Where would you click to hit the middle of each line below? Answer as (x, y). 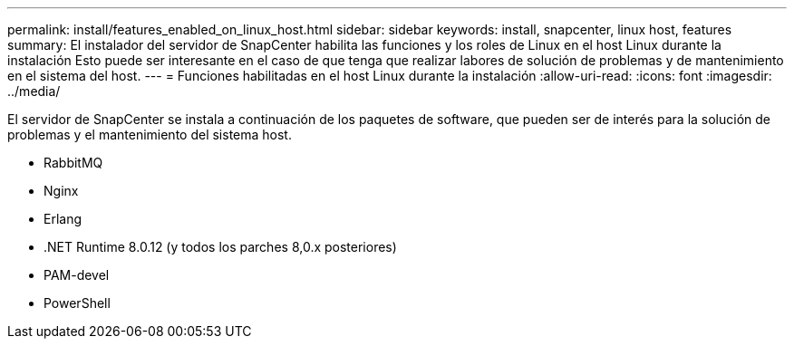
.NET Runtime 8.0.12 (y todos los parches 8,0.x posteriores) (220, 247)
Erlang (63, 219)
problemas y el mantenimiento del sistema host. (150, 135)
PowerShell (77, 303)
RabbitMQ (73, 163)
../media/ (34, 91)
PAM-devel (77, 275)
